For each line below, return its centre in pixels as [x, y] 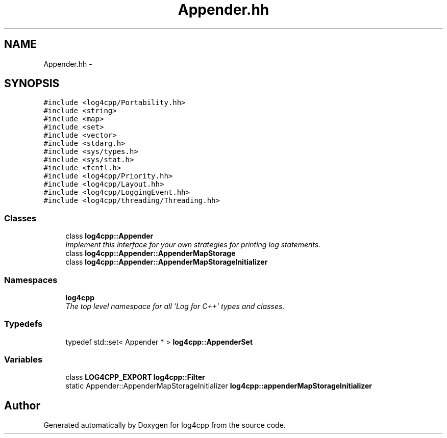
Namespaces [31, 280]
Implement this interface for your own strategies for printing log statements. [193, 245]
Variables [23, 360]
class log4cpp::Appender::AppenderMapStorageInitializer [167, 262]
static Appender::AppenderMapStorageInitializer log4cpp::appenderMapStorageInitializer [219, 386]
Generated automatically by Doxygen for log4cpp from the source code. [165, 425]
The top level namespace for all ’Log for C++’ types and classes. [175, 306]
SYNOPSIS [32, 84]
